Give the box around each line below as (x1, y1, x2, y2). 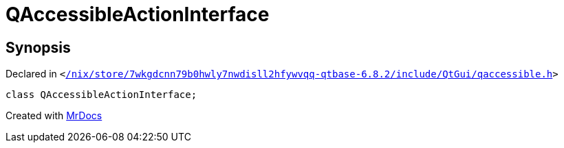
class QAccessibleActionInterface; (6, 89, 197, 101)
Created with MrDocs (6, 110, 102, 122)
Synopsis (6, 38, 71, 56)
